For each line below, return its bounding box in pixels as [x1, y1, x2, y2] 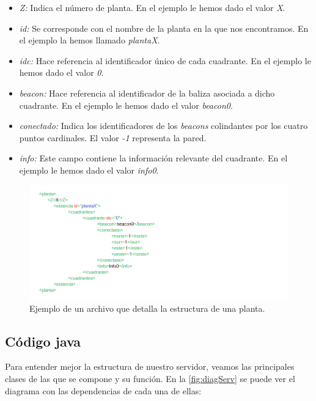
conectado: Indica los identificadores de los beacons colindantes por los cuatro [19, 119, 308, 132]
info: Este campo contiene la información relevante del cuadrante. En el [19, 152, 288, 164]
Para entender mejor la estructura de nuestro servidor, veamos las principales [5, 360, 295, 373]
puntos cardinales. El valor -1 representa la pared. [19, 131, 207, 144]
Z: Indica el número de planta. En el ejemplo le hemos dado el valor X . [19, 1, 285, 13]
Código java [5, 331, 81, 350]
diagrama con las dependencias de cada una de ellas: [5, 384, 202, 397]
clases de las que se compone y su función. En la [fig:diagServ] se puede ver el [5, 372, 295, 385]
